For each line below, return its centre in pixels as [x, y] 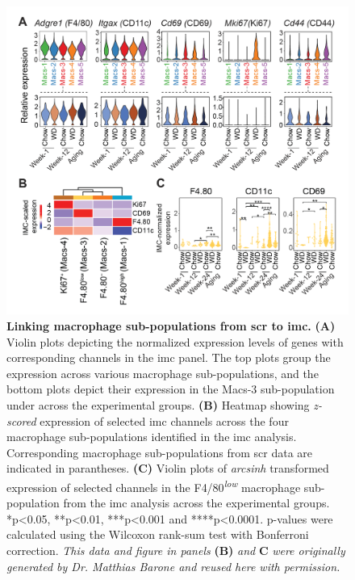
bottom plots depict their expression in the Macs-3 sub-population [171, 389]
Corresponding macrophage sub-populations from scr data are [159, 452]
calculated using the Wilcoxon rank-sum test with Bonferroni [158, 534]
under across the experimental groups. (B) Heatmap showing [158, 404]
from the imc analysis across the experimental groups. [196, 503]
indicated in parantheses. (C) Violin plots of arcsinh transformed [168, 468]
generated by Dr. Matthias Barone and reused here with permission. [173, 566]
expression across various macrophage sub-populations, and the [163, 373]
